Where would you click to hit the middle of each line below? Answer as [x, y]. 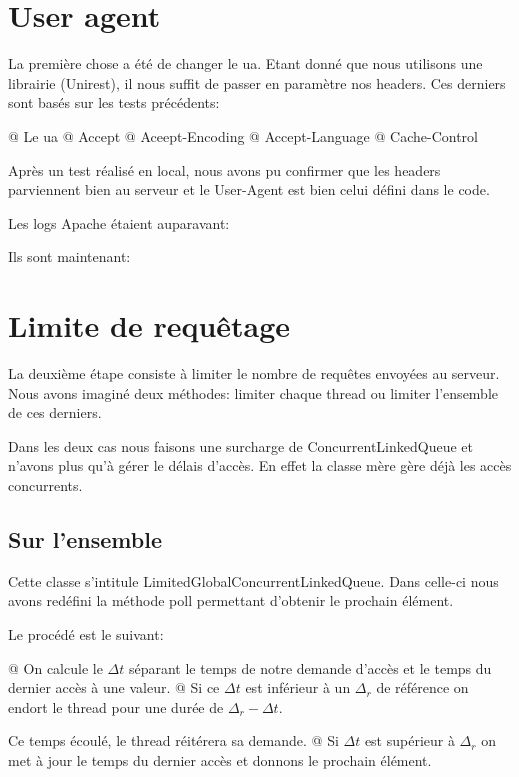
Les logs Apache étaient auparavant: [119, 222]
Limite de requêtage [149, 325]
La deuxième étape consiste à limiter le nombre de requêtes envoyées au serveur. [254, 373]
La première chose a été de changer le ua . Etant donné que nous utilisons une [245, 63]
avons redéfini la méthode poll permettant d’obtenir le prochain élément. [231, 600]
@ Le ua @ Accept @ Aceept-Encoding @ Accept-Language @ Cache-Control [243, 135]
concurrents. [45, 484]
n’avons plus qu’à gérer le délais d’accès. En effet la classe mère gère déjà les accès [260, 465]
